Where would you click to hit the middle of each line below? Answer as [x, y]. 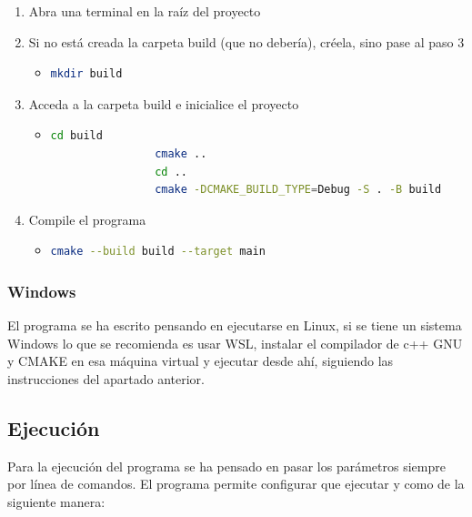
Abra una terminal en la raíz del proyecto [145, 11]
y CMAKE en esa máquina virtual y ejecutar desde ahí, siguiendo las [201, 361]
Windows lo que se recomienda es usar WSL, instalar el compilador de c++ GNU [235, 343]
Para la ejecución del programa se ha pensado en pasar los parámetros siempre [226, 466]
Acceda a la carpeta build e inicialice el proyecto [164, 103]
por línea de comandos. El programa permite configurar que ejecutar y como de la [236, 484]
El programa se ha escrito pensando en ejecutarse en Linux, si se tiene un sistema [235, 325]
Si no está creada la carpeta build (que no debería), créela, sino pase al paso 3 [246, 41]
